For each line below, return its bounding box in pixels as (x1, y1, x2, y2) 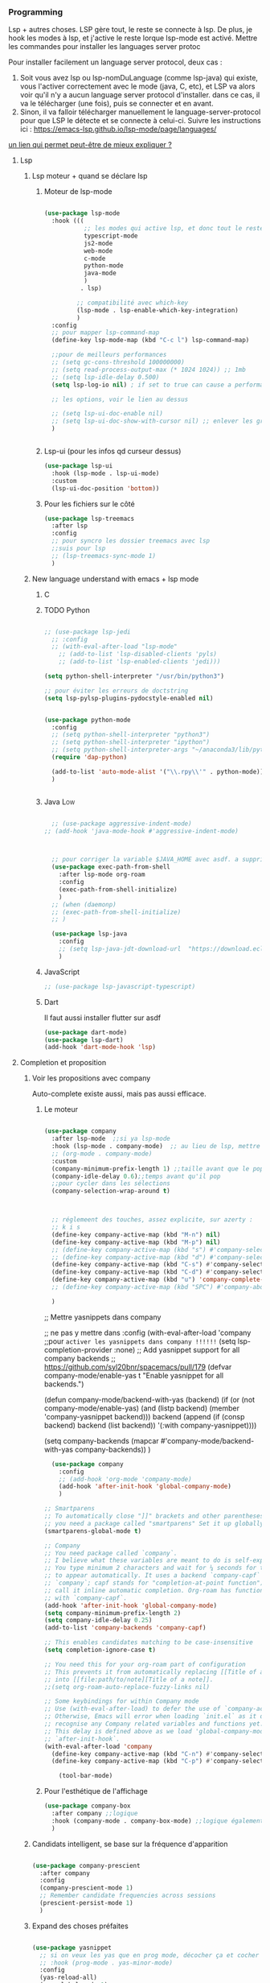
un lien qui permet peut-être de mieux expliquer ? (8, 140, 173, 150)
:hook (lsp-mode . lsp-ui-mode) (51, 469, 160, 477)
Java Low (43, 796, 76, 807)
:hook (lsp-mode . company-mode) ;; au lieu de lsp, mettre (51, 1142, 260, 1151)
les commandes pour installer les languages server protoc (8, 42, 201, 52)
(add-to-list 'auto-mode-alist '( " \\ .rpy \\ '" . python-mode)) (51, 767, 264, 775)
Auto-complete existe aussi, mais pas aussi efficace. (31, 1089, 207, 1099)
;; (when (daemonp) (51, 900, 117, 908)
